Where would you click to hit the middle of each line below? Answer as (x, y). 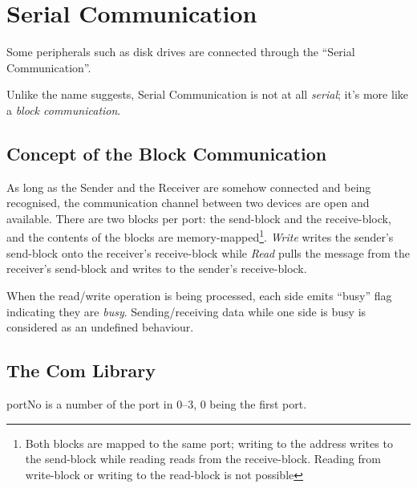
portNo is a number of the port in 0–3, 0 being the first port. (157, 403)
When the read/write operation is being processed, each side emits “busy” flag (199, 295)
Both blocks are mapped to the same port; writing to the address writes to (209, 443)
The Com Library (81, 370)
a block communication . (64, 110)
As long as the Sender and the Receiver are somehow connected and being (189, 187)
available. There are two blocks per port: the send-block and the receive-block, (199, 218)
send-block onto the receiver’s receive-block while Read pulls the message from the (208, 252)
